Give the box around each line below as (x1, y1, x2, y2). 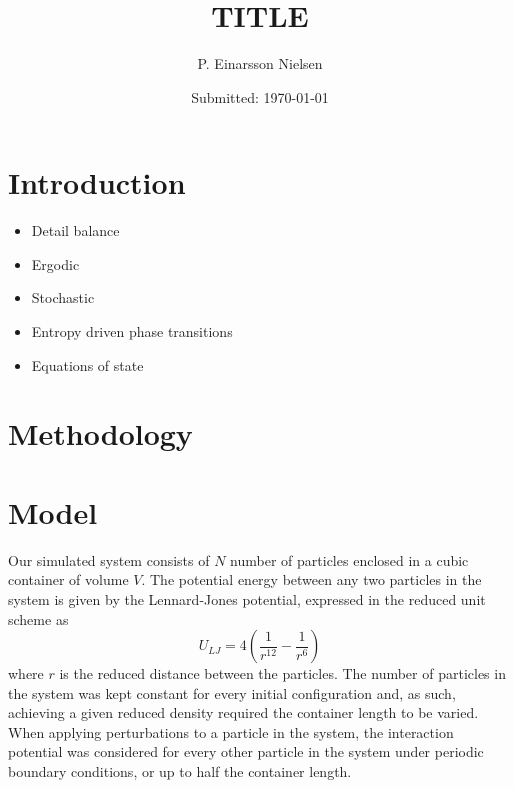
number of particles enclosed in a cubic (230, 549, 469, 570)
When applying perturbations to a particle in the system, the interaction (8, 721, 454, 742)
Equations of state (31, 354, 144, 375)
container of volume (8, 569, 129, 590)
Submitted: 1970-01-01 (191, 86, 329, 107)
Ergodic (31, 253, 80, 274)
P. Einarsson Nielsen (197, 53, 323, 74)
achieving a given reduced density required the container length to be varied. (8, 702, 479, 723)
